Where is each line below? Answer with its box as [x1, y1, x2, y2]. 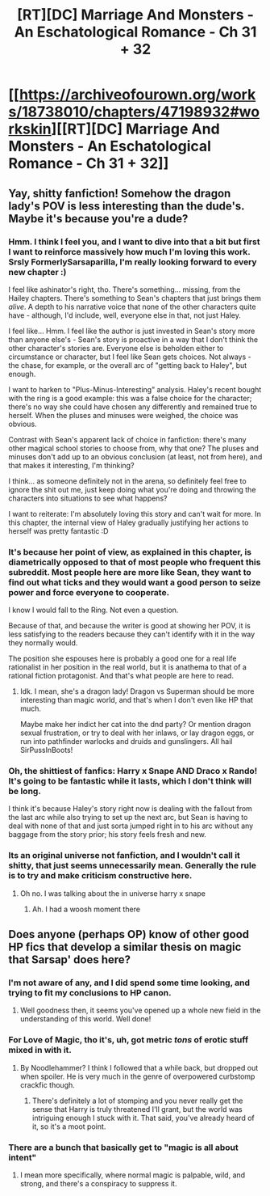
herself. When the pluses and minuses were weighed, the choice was [8, 410, 239, 420]
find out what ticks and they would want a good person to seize [8, 577, 261, 588]
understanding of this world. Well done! [19, 1014, 152, 1024]
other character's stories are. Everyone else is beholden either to [8, 343, 224, 353]
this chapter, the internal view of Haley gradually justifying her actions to [8, 518, 249, 527]
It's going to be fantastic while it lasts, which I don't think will [8, 775, 252, 787]
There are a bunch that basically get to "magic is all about [8, 1142, 239, 1153]
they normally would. [8, 638, 78, 648]
